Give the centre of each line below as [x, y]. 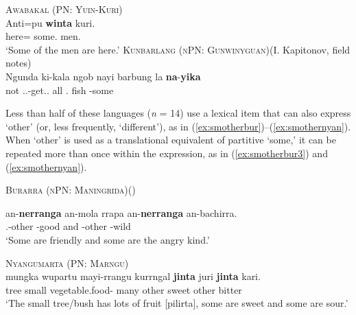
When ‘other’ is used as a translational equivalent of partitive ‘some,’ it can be [171, 140]
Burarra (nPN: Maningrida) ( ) [71, 190]
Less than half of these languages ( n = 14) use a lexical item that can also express [178, 113]
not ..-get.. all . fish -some [60, 90]
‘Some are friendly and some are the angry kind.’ [108, 239]
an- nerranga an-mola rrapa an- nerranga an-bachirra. [121, 212]
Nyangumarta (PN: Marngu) [67, 262]
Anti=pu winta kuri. [50, 22]
